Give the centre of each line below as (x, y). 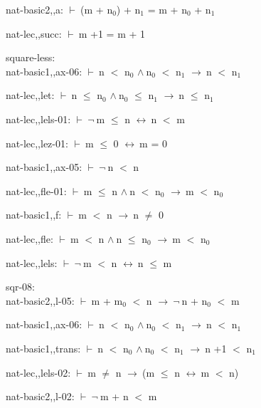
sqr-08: (20, 287)
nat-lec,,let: (30, 95)
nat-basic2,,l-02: (40, 396)
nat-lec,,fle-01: (36, 190)
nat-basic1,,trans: (43, 348)
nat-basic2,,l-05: (40, 300)
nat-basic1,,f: (34, 215)
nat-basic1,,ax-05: (44, 167)
